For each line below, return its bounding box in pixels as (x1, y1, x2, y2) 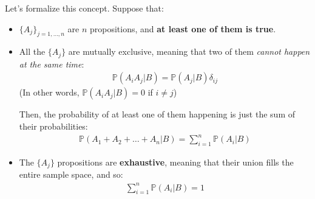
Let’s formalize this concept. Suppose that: (5, 2, 164, 14)
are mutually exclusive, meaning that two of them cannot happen (68, 45, 310, 58)
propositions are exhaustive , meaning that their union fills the (57, 155, 294, 168)
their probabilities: (19, 120, 88, 133)
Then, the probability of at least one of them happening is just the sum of (19, 108, 295, 120)
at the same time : (19, 57, 84, 70)
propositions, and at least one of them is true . (89, 22, 276, 35)
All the (19, 45, 46, 58)
